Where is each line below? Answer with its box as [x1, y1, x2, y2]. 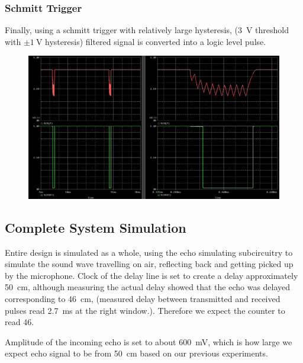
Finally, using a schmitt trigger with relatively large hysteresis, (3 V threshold [5, 24, 289, 36]
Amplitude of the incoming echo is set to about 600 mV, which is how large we [5, 335, 292, 348]
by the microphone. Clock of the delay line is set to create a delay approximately [5, 269, 298, 281]
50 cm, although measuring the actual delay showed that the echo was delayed [5, 281, 291, 293]
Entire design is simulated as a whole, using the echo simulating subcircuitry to [5, 246, 293, 258]
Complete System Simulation [5, 218, 186, 236]
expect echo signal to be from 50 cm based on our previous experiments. [5, 347, 268, 359]
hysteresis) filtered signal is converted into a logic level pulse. [45, 35, 266, 47]
